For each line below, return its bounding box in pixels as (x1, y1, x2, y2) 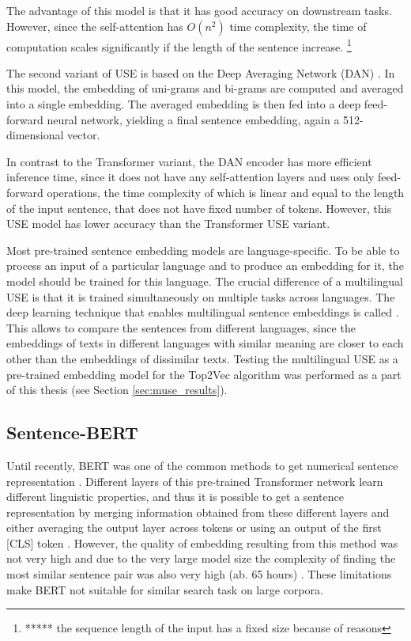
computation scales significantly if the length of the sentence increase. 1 (6, 36, 352, 55)
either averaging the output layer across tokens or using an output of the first (6, 519, 382, 536)
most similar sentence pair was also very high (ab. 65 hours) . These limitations (6, 566, 392, 582)
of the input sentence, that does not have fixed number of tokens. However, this (6, 199, 392, 216)
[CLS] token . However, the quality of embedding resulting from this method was (6, 534, 398, 551)
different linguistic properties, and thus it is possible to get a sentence (6, 488, 344, 505)
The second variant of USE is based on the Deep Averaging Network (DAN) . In (6, 64, 395, 81)
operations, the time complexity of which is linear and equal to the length (47, 184, 405, 200)
